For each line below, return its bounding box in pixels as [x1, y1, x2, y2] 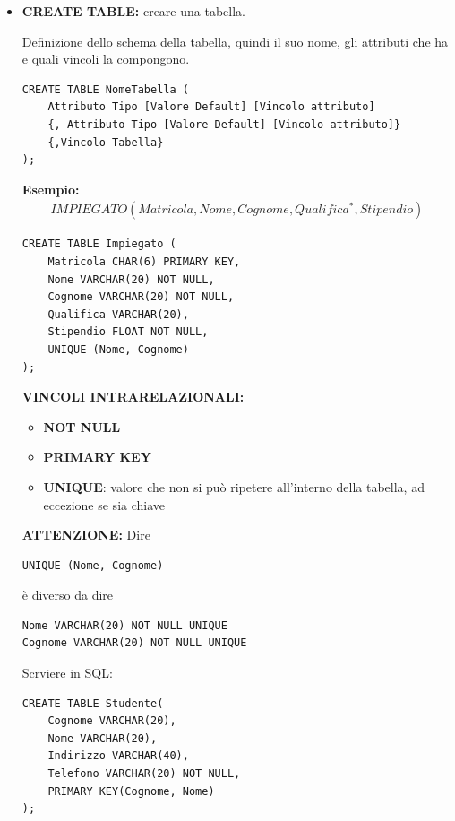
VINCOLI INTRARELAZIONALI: [21, 387, 245, 406]
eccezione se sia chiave [43, 495, 166, 514]
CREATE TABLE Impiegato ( [21, 238, 176, 251]
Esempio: [21, 179, 80, 198]
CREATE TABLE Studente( [21, 696, 164, 710]
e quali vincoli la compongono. [21, 49, 190, 68]
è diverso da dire [21, 585, 114, 604]
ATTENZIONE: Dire [21, 525, 150, 544]
